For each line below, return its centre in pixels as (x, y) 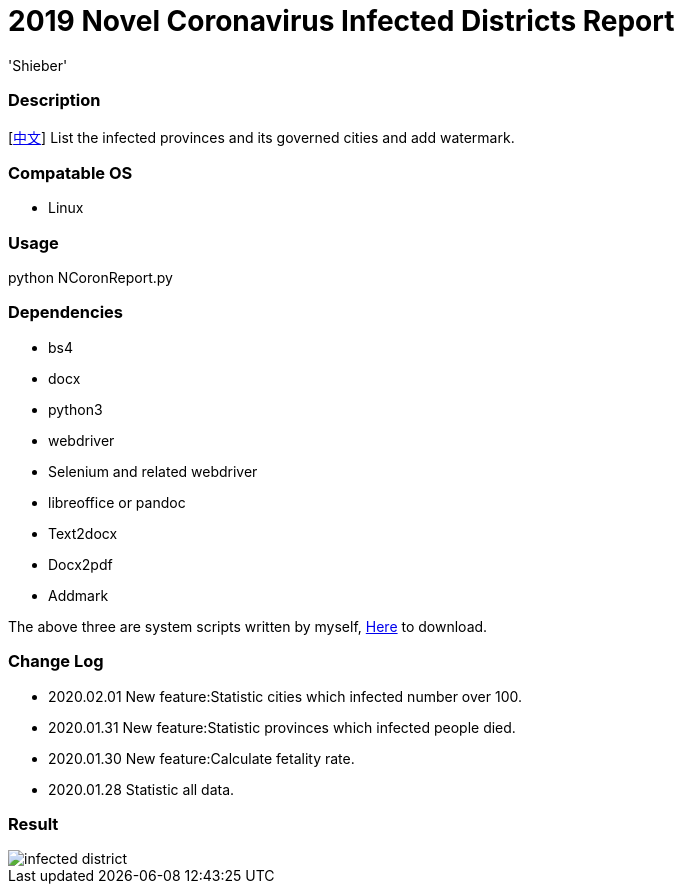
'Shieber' (38, 65)
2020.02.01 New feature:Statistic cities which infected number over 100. (285, 696)
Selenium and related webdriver (153, 471)
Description (54, 100)
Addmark (78, 595)
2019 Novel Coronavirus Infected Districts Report (341, 21)
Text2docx (83, 533)
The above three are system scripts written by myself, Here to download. (248, 626)
